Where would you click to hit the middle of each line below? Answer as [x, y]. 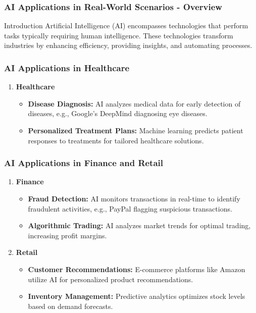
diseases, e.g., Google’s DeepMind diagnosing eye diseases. [118, 113]
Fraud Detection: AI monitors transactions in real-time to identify [134, 198]
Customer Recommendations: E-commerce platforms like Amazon [137, 269]
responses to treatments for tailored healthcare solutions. [116, 140]
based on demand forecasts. [70, 306]
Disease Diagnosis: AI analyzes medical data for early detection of [134, 103]
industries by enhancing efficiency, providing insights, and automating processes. [128, 45]
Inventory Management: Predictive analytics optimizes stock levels [137, 296]
